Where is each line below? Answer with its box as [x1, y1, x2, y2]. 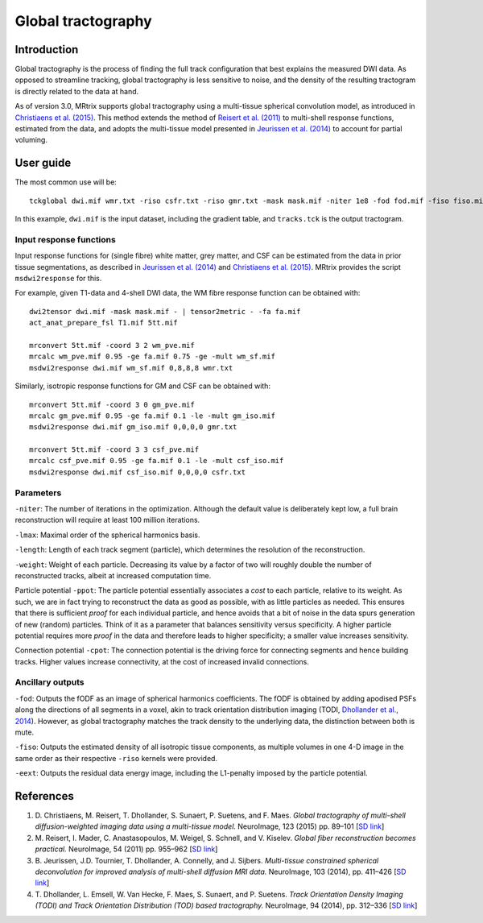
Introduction [14, 43, 79, 56]
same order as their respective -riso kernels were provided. [14, 753, 217, 763]
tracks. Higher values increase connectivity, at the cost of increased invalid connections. [14, 656, 309, 666]
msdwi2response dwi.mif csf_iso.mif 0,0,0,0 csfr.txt [29, 467, 246, 477]
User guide [14, 156, 72, 170]
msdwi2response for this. [14, 274, 102, 284]
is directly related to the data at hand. [14, 86, 139, 96]
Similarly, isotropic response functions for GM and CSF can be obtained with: [14, 381, 271, 391]
